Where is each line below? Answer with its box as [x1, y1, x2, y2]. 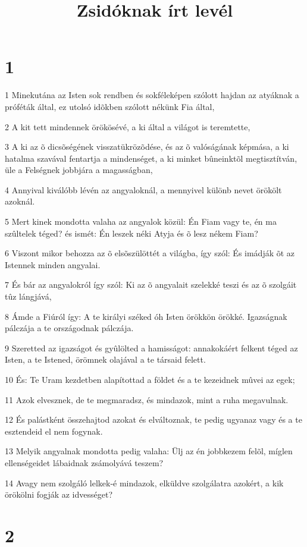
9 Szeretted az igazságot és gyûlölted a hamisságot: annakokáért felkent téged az [5, 341, 298, 354]
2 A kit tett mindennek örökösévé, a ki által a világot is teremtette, [5, 120, 250, 133]
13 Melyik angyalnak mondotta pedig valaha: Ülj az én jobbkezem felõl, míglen [5, 445, 293, 457]
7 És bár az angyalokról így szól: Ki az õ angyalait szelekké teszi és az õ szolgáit [5, 278, 297, 291]
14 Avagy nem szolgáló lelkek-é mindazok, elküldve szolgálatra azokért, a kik [5, 476, 284, 489]
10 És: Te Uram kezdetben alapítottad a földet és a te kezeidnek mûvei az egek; [5, 373, 295, 385]
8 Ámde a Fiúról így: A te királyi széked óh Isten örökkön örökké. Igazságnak [5, 310, 287, 322]
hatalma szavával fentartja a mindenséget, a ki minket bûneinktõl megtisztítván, [5, 152, 297, 164]
